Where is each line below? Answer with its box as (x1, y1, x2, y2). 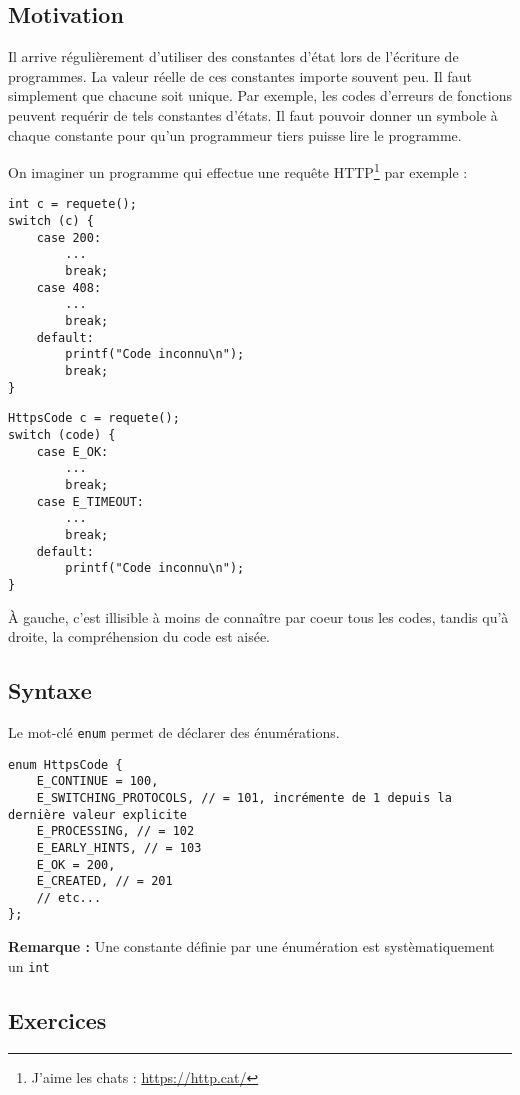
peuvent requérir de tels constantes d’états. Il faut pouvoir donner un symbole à (8, 104, 498, 125)
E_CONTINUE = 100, (36, 774, 159, 789)
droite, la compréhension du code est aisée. (8, 626, 271, 647)
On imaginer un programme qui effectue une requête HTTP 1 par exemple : (8, 159, 468, 182)
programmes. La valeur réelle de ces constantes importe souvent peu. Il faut (8, 65, 472, 86)
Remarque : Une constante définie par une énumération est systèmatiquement (8, 936, 495, 957)
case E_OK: (36, 444, 109, 459)
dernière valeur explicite (8, 807, 187, 822)
